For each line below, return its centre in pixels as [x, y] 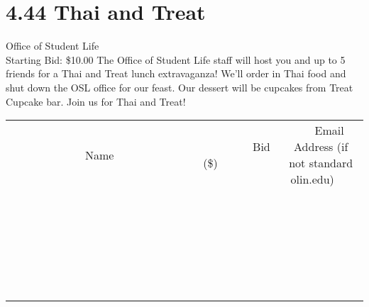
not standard [321, 163]
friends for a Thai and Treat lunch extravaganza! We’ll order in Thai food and [176, 73]
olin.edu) [312, 179]
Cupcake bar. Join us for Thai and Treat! [96, 101]
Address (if [321, 147]
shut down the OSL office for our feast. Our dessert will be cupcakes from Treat [180, 87]
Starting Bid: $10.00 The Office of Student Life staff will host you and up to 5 [176, 59]
